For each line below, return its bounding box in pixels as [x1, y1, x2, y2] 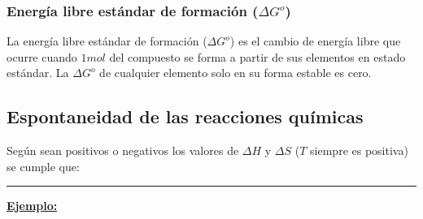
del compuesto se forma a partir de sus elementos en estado [109, 48, 406, 65]
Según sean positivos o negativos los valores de [7, 142, 239, 159]
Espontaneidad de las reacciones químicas [7, 104, 364, 129]
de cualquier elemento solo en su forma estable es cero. [99, 64, 372, 81]
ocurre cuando [7, 48, 77, 65]
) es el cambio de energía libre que [229, 32, 401, 49]
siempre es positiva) [310, 142, 408, 159]
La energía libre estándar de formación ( [7, 32, 207, 49]
